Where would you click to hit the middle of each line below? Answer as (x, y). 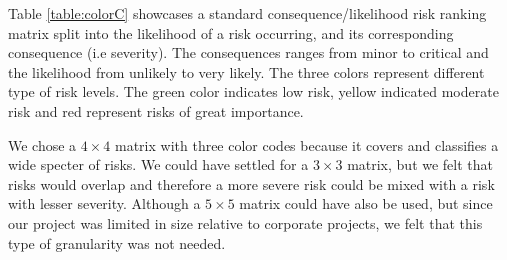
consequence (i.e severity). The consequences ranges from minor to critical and (248, 52)
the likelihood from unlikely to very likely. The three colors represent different (246, 71)
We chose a (42, 144)
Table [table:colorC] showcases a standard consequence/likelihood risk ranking (247, 13)
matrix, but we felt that (420, 164)
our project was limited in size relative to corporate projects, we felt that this (245, 222)
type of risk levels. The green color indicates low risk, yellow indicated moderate (253, 91)
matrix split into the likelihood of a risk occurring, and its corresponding (231, 32)
